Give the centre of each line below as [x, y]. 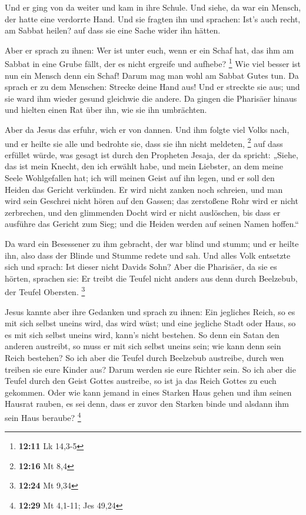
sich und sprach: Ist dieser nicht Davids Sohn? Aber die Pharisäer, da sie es [141, 267]
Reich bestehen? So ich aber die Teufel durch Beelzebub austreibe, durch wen [144, 357]
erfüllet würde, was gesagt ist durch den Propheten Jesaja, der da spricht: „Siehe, [152, 154]
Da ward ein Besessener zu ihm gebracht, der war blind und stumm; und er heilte [152, 243]
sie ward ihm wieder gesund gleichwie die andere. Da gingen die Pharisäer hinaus [151, 98]
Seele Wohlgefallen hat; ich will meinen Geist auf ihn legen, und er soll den [140, 178]
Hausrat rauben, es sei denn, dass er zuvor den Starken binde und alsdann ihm [147, 404]
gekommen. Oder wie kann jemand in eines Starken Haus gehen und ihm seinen [148, 392]
